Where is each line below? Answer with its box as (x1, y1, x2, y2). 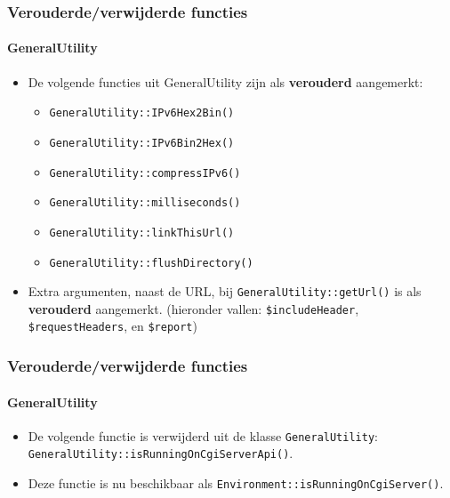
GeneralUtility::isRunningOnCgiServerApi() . (28, 444, 293, 462)
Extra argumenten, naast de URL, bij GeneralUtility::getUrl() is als (28, 282, 422, 301)
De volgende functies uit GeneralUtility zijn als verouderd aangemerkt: (28, 72, 423, 91)
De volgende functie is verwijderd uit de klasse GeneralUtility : (28, 426, 378, 445)
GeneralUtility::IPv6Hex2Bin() (49, 107, 235, 120)
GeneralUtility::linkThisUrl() (49, 226, 235, 239)
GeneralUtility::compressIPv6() (49, 166, 241, 180)
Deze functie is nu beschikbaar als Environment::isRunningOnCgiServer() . (28, 474, 444, 493)
